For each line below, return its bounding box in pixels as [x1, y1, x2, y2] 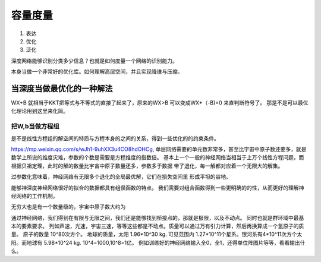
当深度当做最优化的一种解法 [11, 83, 113, 93]
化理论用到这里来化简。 [11, 108, 68, 115]
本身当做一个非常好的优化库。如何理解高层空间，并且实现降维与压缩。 [11, 68, 183, 75]
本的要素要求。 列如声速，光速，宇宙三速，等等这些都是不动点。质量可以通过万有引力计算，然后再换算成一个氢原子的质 [11, 223, 304, 230]
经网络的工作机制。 [11, 192, 58, 199]
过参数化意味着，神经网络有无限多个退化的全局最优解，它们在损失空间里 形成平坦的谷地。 [11, 173, 231, 181]
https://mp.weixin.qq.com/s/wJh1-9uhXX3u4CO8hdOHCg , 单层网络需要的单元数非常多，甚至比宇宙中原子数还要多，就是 [11, 146, 307, 153]
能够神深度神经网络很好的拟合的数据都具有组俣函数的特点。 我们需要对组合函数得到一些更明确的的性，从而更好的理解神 [11, 184, 304, 191]
